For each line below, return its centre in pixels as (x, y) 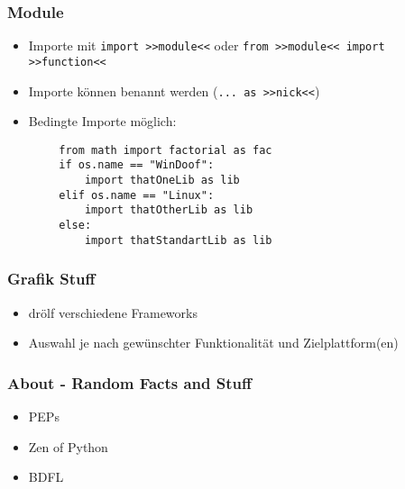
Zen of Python (68, 446)
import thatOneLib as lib (162, 181)
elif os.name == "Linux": (137, 195)
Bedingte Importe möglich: (102, 121)
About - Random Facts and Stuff (129, 382)
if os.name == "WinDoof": (137, 165)
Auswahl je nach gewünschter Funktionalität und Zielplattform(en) (213, 343)
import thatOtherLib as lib (169, 210)
